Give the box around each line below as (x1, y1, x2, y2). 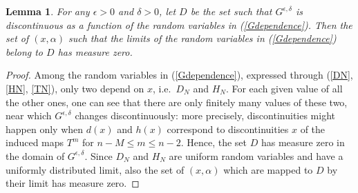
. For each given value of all (225, 81, 343, 95)
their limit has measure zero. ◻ (6, 176, 140, 190)
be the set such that (190, 4, 272, 18)
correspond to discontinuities (167, 121, 289, 136)
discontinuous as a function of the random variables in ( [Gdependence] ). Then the (6, 17, 352, 32)
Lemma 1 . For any (6, 4, 90, 18)
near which (6, 108, 52, 123)
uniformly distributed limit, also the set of (6, 162, 185, 176)
